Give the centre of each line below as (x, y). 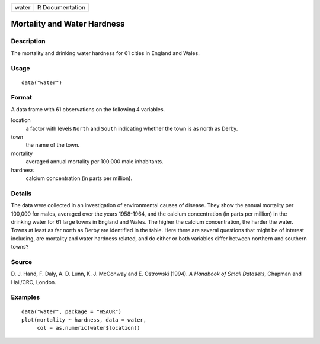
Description (28, 41)
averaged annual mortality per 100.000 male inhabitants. (95, 162)
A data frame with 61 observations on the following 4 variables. (88, 109)
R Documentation (61, 7)
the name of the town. (53, 145)
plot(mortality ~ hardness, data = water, (84, 319)
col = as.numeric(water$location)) (89, 328)
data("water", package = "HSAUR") (71, 311)
